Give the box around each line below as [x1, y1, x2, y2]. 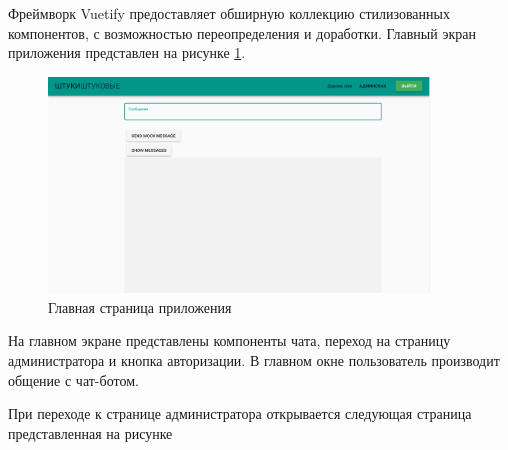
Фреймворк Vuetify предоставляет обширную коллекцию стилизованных [8, 3, 450, 23]
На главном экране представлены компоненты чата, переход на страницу [8, 330, 451, 351]
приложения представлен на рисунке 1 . [8, 42, 246, 63]
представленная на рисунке [8, 422, 173, 443]
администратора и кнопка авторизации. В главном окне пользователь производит [8, 350, 500, 371]
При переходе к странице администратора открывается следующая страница [8, 403, 472, 424]
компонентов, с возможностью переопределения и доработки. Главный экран [8, 22, 476, 43]
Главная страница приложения [48, 296, 232, 317]
